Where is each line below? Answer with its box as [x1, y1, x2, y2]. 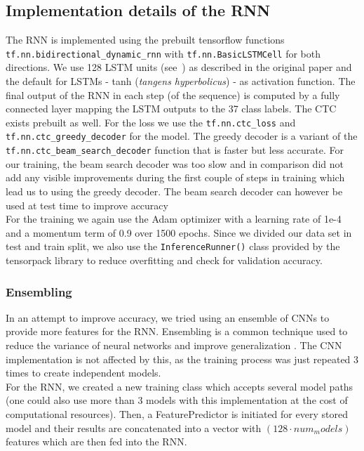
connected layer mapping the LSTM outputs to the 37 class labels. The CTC [6, 101, 337, 116]
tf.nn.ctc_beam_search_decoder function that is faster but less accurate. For [6, 143, 344, 157]
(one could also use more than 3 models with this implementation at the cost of [6, 393, 348, 407]
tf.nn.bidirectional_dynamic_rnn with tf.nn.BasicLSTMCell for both [6, 46, 321, 60]
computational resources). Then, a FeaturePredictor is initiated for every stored [6, 406, 348, 421]
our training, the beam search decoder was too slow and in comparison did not [6, 156, 344, 171]
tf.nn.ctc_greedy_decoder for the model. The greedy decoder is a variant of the [6, 129, 358, 143]
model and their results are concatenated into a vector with [6, 420, 262, 435]
